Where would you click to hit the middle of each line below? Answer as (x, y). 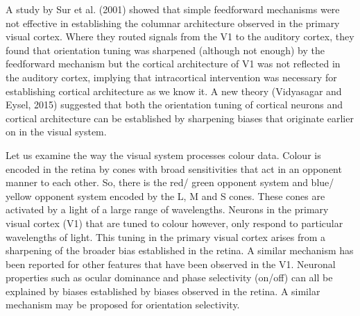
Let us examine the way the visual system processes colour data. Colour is (163, 155)
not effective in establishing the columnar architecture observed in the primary (173, 23)
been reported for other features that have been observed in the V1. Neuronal (171, 264)
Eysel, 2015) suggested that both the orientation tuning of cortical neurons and (174, 105)
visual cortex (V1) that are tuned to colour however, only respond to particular (174, 223)
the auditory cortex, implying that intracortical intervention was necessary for (171, 77)
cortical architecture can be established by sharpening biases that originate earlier (180, 118)
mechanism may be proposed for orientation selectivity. (123, 305)
